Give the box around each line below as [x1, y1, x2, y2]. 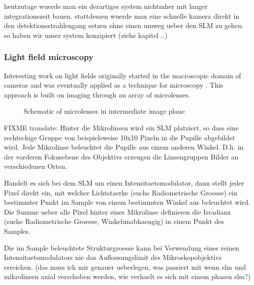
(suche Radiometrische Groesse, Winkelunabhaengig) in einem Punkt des [4, 216, 224, 226]
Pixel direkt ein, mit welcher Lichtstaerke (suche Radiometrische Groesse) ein [4, 187, 238, 197]
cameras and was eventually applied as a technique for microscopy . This [4, 80, 223, 90]
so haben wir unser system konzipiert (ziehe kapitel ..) [4, 30, 168, 40]
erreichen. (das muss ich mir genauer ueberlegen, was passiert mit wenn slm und [4, 261, 246, 272]
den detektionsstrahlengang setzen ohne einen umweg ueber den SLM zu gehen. [4, 20, 244, 31]
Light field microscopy [4, 51, 94, 63]
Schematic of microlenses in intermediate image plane [24, 106, 185, 116]
